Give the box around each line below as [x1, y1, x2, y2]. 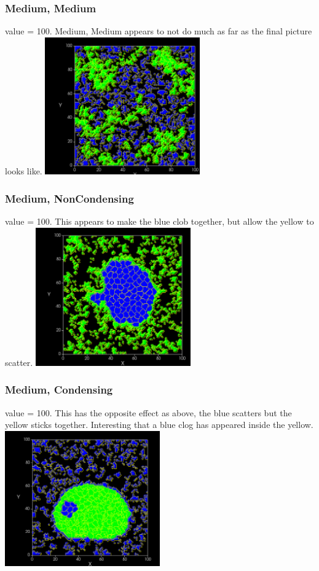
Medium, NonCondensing [5, 190, 134, 206]
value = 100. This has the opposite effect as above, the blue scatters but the [5, 406, 292, 419]
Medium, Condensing [5, 382, 113, 397]
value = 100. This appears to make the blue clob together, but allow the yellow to [5, 215, 314, 228]
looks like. [5, 165, 42, 177]
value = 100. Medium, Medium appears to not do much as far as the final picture [5, 25, 312, 37]
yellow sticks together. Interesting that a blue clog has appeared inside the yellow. [5, 418, 313, 431]
